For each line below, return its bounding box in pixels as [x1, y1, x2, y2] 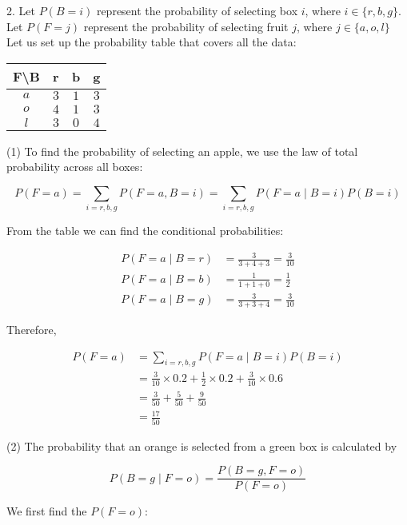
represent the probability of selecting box [96, 2, 298, 18]
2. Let [6, 2, 35, 18]
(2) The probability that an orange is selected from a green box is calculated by [6, 437, 397, 454]
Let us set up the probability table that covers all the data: [6, 34, 297, 50]
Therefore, [6, 321, 57, 338]
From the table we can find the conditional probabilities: [6, 222, 284, 239]
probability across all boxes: [6, 158, 143, 175]
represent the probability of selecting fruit [83, 18, 289, 34]
